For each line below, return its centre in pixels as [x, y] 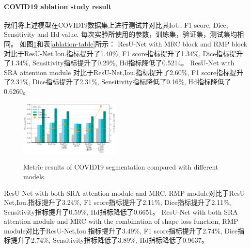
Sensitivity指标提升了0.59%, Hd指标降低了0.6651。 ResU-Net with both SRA [121, 211]
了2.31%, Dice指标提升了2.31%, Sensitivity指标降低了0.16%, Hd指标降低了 [118, 82]
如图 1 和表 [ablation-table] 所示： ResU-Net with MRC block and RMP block [133, 43]
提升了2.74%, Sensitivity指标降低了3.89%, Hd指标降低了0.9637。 [109, 240]
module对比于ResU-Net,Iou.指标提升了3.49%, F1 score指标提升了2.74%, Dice [121, 230]
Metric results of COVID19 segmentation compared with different [121, 167]
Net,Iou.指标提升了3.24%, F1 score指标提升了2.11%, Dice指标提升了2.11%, [118, 202]
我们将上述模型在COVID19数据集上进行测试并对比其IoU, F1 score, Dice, [116, 24]
